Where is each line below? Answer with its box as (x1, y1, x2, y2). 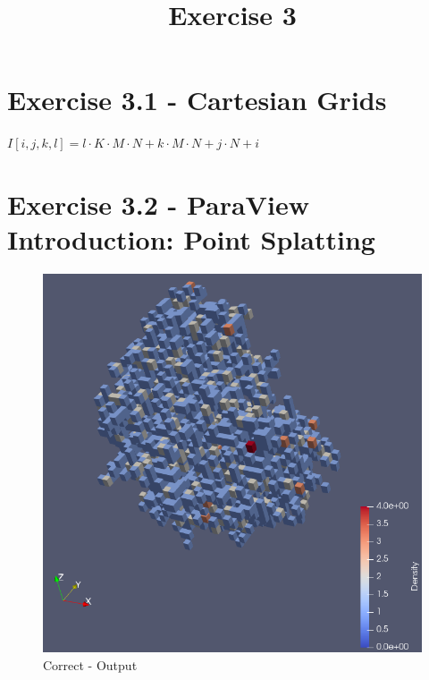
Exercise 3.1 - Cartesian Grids (7, 81, 387, 118)
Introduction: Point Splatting (7, 221, 375, 258)
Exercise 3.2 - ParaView (7, 186, 309, 223)
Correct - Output (43, 655, 138, 674)
